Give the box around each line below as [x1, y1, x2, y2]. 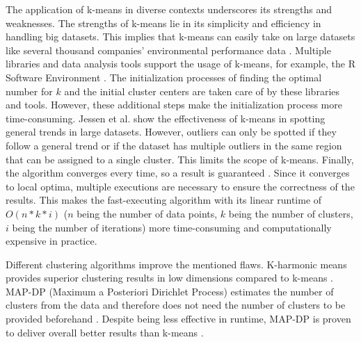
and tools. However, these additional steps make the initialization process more [6, 97, 342, 112]
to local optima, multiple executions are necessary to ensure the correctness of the [6, 179, 355, 193]
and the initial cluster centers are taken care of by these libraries [64, 83, 340, 98]
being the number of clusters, [228, 206, 353, 220]
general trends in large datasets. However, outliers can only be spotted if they [6, 124, 337, 139]
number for [6, 83, 53, 98]
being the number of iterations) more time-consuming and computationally [12, 220, 332, 234]
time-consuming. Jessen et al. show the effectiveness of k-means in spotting [6, 111, 326, 125]
